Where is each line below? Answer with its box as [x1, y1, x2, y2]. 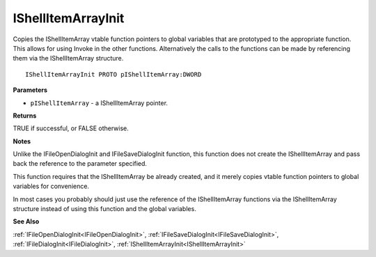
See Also [13, 217, 40, 226]
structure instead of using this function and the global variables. [13, 205, 196, 213]
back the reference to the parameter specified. [13, 159, 148, 168]
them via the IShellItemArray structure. [13, 54, 124, 63]
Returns [13, 111, 37, 120]
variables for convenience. [13, 182, 90, 191]
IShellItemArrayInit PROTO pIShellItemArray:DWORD [25, 70, 202, 78]
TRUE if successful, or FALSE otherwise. [13, 124, 129, 132]
